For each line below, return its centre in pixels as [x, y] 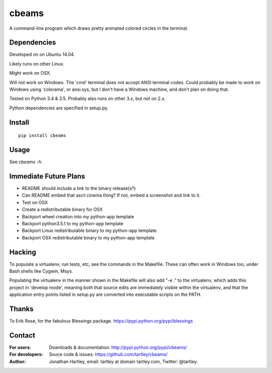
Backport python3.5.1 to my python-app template [73, 223]
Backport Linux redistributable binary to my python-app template [89, 231]
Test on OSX [35, 202]
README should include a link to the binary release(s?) [79, 189]
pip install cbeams [42, 136]
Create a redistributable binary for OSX [62, 210]
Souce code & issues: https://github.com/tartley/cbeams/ [109, 354]
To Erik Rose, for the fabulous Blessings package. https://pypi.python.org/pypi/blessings [101, 321]
